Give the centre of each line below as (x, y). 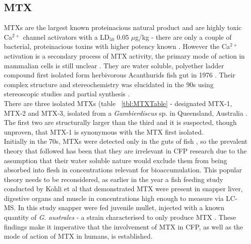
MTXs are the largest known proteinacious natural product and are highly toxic (123, 27)
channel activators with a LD (66, 37)
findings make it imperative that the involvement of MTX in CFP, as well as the (124, 226)
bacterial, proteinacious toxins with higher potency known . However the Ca (117, 46)
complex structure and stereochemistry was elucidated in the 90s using (109, 84)
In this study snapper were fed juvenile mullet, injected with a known (121, 207)
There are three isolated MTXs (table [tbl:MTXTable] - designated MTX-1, (118, 103)
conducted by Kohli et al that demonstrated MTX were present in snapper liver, (123, 189)
